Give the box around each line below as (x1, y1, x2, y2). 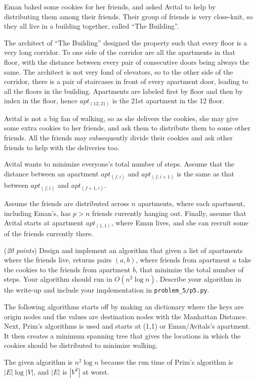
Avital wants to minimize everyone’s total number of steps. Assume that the (4, 159, 234, 169)
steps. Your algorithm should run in (4, 274, 112, 284)
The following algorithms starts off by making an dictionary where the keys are (4, 301, 244, 311)
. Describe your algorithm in (155, 274, 241, 284)
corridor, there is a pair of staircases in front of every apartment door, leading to (4, 76, 249, 86)
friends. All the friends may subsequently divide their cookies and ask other (4, 132, 233, 143)
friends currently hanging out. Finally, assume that (92, 208, 247, 218)
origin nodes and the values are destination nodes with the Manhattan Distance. (4, 311, 248, 321)
